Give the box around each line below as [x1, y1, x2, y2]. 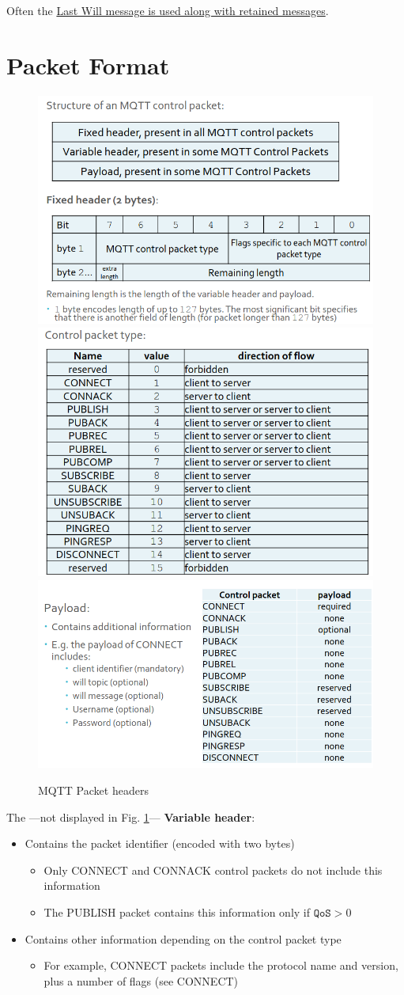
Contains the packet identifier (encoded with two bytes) [25, 835, 295, 852]
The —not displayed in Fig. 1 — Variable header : [6, 808, 255, 825]
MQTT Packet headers [38, 781, 149, 798]
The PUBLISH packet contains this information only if [43, 903, 310, 920]
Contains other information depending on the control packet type [25, 930, 342, 947]
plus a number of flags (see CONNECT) [43, 972, 239, 989]
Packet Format [6, 48, 170, 81]
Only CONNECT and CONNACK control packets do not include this [43, 861, 383, 878]
